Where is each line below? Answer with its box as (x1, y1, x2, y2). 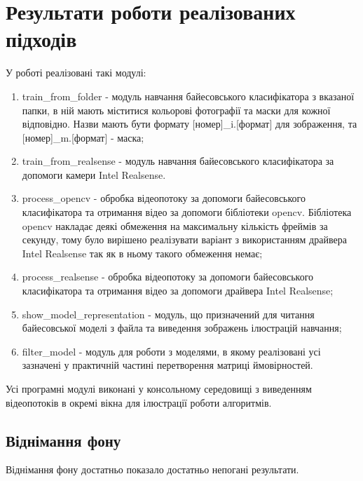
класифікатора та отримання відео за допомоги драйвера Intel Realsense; (22, 283, 334, 298)
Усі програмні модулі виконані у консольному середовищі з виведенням (6, 381, 312, 395)
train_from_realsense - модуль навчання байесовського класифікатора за (22, 154, 334, 168)
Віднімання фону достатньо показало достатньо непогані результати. (6, 462, 299, 477)
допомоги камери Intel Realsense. (22, 167, 166, 182)
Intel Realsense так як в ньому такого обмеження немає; (22, 245, 263, 260)
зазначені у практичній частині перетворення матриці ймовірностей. (22, 358, 313, 372)
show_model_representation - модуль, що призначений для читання (22, 306, 315, 321)
